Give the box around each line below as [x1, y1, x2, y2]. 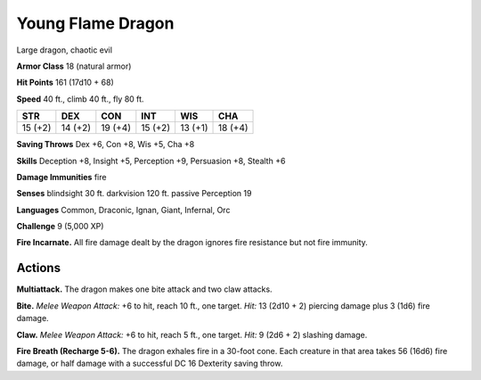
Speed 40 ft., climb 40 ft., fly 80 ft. [16, 94, 144, 104]
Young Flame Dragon [16, 13, 175, 33]
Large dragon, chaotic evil [16, 45, 113, 55]
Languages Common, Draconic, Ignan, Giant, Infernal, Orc [16, 204, 231, 215]
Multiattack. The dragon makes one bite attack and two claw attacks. [16, 284, 273, 294]
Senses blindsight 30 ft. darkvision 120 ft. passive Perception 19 [16, 188, 252, 199]
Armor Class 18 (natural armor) [16, 61, 132, 71]
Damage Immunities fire [16, 171, 107, 182]
